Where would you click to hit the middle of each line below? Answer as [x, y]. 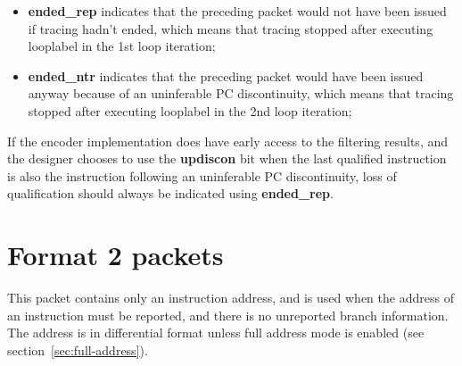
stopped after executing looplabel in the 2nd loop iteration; [190, 110]
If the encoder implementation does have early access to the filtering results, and [228, 141]
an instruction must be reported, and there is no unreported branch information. [228, 315]
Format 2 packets [115, 255]
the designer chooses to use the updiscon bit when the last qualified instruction [227, 158]
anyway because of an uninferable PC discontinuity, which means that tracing [241, 93]
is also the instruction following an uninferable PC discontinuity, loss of [202, 175]
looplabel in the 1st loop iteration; [122, 46]
